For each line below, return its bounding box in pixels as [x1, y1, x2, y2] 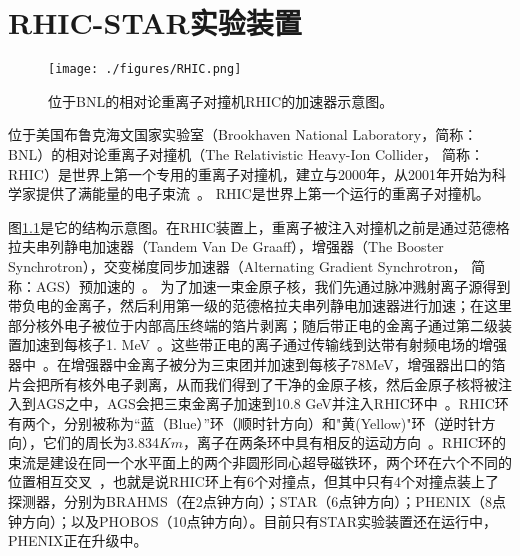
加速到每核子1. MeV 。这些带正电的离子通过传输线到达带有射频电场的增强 [21, 334, 507, 355]
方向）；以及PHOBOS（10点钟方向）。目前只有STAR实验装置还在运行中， [21, 510, 498, 531]
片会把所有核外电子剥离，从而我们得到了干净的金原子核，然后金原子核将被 [8, 373, 498, 394]
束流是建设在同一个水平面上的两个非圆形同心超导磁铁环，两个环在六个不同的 [8, 451, 512, 472]
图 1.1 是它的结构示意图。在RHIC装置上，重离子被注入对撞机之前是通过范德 [8, 216, 496, 237]
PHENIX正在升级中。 [8, 530, 148, 551]
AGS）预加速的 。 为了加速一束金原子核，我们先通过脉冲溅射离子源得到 [35, 275, 511, 296]
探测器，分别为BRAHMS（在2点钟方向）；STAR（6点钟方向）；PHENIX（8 [8, 491, 492, 512]
